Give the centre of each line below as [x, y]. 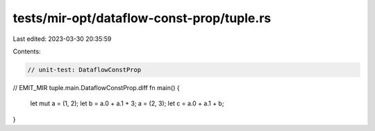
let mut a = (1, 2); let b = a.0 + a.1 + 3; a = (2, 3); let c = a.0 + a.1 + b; [127, 103]
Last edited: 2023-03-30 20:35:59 [62, 39]
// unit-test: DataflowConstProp [84, 70]
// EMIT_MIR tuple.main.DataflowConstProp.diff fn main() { [96, 87]
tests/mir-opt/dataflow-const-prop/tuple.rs [142, 18]
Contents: [27, 51]
